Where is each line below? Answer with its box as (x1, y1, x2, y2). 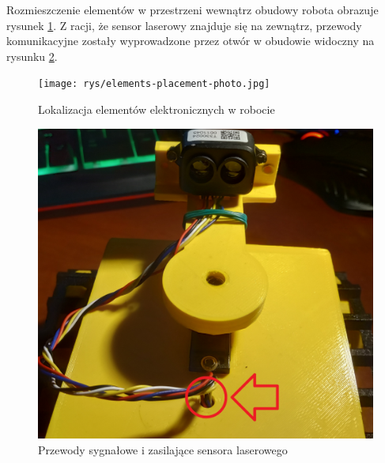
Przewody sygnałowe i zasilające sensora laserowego (38, 441, 288, 457)
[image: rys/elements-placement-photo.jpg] (38, 78, 270, 90)
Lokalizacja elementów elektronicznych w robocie (38, 101, 275, 118)
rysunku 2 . (6, 47, 58, 64)
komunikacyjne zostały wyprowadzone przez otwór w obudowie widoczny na (6, 32, 375, 49)
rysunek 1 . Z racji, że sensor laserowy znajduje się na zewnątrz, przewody (6, 17, 362, 33)
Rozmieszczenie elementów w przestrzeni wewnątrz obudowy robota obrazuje (6, 2, 379, 17)
